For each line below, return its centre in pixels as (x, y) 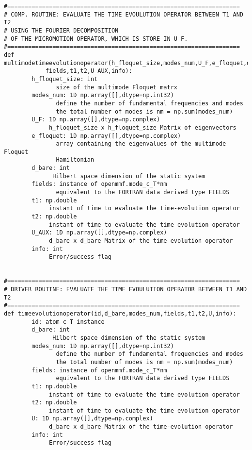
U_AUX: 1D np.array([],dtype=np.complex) (99, 233)
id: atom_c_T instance (68, 322)
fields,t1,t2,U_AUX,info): (89, 71)
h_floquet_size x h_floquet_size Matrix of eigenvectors (143, 127)
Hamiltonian (75, 160)
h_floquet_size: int (65, 79)
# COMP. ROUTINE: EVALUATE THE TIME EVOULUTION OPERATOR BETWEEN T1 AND (124, 14)
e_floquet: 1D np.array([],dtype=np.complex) (106, 136)
